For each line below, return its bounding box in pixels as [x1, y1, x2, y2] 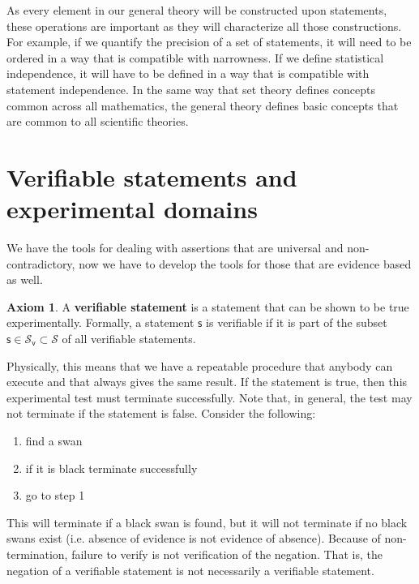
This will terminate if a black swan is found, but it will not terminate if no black [6, 513, 408, 530]
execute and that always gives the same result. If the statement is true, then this [6, 373, 408, 390]
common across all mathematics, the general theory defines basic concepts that [6, 97, 399, 114]
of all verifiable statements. [62, 330, 196, 347]
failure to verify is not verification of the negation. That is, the [71, 545, 383, 562]
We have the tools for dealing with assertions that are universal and [6, 239, 344, 256]
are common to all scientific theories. [6, 113, 189, 130]
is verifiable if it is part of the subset [206, 314, 387, 331]
